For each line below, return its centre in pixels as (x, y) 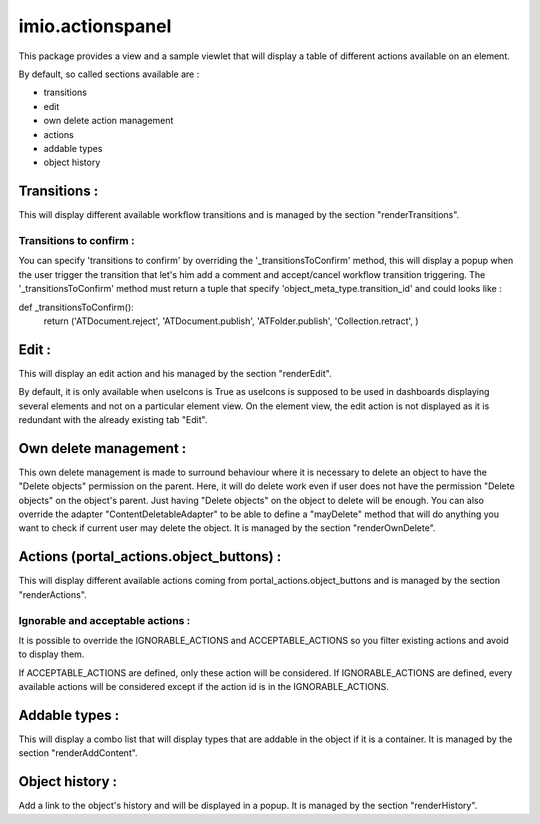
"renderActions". (52, 594)
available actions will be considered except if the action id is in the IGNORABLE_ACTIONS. (203, 687)
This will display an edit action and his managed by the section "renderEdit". (175, 373)
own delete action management (108, 121)
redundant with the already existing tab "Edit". (113, 419)
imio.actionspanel (95, 26)
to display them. (51, 654)
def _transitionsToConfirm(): (76, 307)
